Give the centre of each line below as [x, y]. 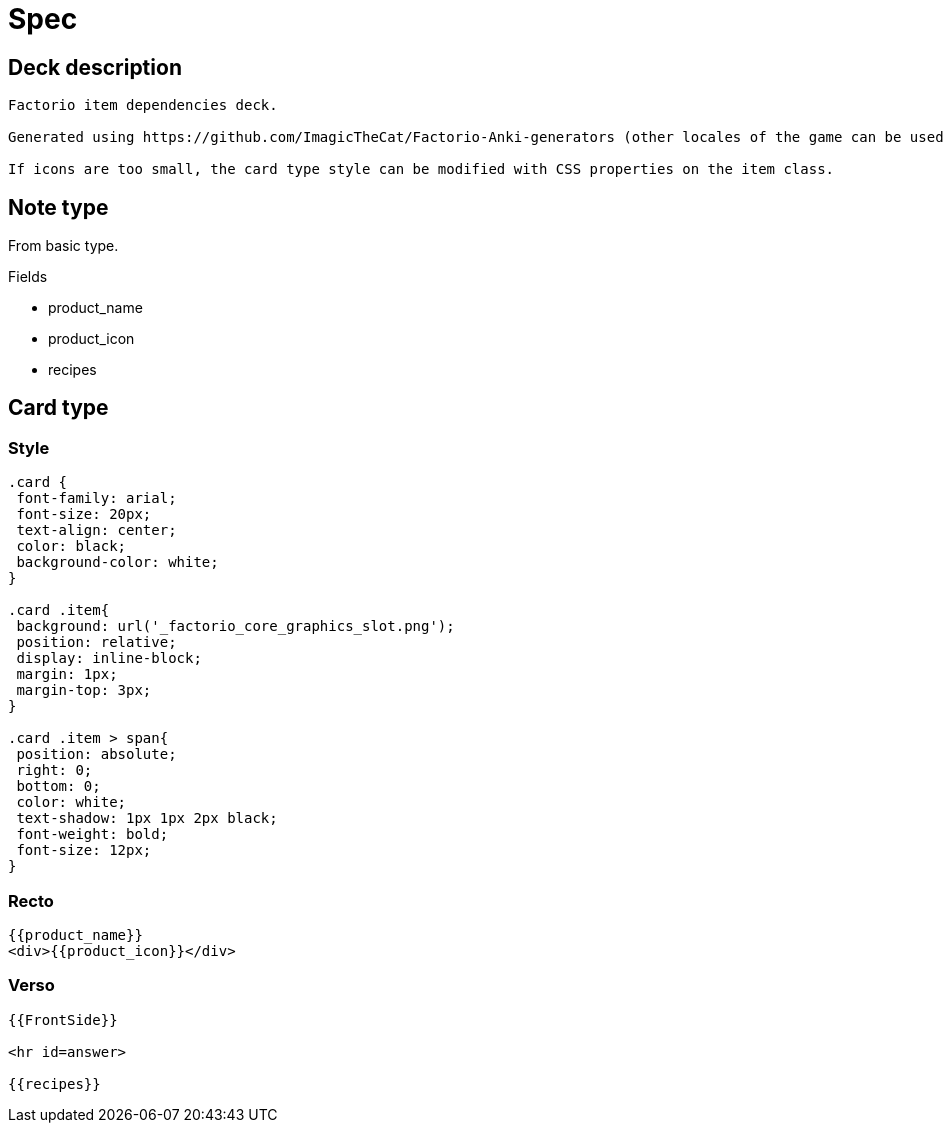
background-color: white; [117, 562]
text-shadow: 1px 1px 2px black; [147, 818]
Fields [28, 277]
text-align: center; [96, 530]
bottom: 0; [58, 786]
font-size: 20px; [84, 514]
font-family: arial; [96, 498]
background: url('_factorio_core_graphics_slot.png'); [235, 626]
